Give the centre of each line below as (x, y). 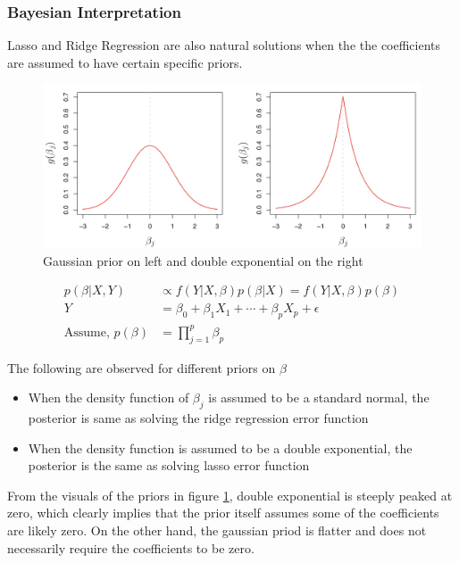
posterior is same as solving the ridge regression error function (198, 418)
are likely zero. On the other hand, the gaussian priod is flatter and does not (217, 530)
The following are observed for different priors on (142, 367)
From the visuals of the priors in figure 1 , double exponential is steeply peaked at (230, 495)
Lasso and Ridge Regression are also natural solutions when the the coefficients (224, 45)
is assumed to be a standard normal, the (319, 397)
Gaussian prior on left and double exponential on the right (203, 260)
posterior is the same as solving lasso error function (169, 465)
